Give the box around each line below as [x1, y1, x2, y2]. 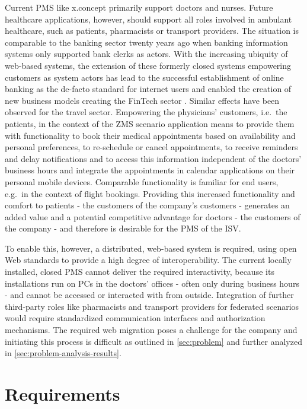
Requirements [5, 382, 120, 405]
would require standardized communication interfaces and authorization [5, 312, 266, 324]
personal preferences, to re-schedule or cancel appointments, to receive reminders [5, 141, 298, 153]
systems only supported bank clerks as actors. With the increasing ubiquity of [5, 47, 288, 60]
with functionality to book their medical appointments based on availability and [5, 129, 296, 141]
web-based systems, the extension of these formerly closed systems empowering [5, 59, 292, 71]
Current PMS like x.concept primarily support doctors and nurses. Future [5, 1, 273, 13]
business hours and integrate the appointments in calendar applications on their [5, 164, 295, 176]
